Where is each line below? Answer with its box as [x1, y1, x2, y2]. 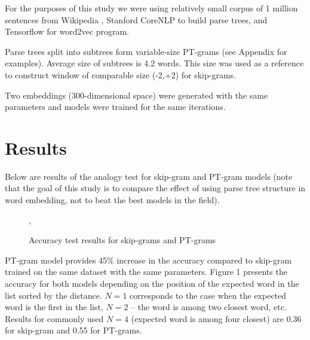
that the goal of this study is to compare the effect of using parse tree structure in [5, 182, 306, 194]
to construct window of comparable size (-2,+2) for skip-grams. [5, 68, 237, 81]
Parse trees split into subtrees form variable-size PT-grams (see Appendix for [5, 45, 287, 57]
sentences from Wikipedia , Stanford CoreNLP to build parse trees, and [5, 13, 268, 26]
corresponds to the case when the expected [130, 289, 287, 301]
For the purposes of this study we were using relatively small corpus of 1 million [5, 2, 298, 14]
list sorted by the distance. [5, 289, 102, 301]
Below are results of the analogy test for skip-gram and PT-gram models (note [5, 170, 293, 182]
